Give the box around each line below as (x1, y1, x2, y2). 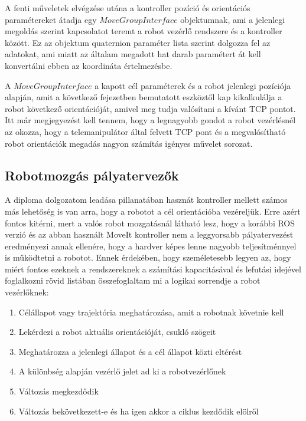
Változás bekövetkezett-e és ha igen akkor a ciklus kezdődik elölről (18, 404, 259, 417)
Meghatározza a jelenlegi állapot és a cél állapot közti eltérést (18, 345, 242, 357)
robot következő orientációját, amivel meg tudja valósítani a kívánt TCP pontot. (5, 102, 296, 114)
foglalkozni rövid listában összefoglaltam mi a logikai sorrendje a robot (5, 274, 261, 287)
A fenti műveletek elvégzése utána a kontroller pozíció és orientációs (5, 2, 250, 14)
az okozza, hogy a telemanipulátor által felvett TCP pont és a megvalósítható (5, 125, 286, 137)
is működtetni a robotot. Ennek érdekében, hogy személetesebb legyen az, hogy (5, 251, 291, 264)
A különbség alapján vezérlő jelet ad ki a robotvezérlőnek (18, 365, 226, 377)
